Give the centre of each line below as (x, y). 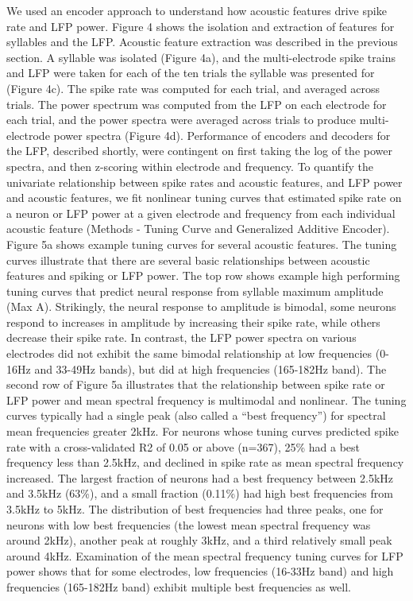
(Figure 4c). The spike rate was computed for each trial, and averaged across (193, 88)
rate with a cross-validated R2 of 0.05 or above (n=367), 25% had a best (183, 446)
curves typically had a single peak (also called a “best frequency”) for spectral (196, 415)
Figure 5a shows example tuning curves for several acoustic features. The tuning (202, 244)
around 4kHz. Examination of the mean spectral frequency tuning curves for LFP (205, 555)
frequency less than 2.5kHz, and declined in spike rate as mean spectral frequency (205, 462)
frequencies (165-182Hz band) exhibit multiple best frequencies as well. (179, 586)
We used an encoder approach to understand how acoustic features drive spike (197, 10)
